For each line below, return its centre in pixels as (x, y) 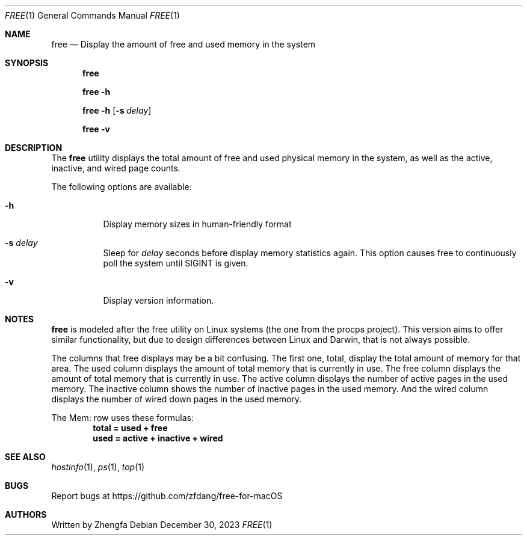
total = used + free (130, 428)
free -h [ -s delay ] (117, 110)
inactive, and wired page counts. (116, 168)
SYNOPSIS (27, 63)
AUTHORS (26, 514)
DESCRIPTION (34, 148)
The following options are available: (122, 187)
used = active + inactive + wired (158, 438)
